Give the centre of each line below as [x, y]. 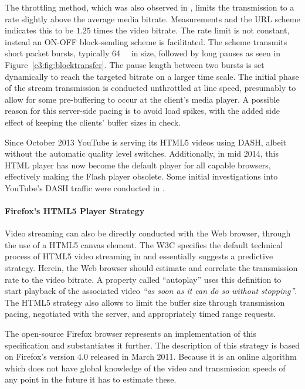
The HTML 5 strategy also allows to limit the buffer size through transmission [145, 302]
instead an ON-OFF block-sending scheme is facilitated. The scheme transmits [146, 41]
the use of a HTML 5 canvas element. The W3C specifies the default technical [144, 244]
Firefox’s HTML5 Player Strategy [75, 211]
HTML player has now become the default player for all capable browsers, [138, 165]
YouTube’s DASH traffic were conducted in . [85, 187]
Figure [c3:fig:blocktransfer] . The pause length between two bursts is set [135, 64]
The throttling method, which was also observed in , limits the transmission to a [150, 7]
